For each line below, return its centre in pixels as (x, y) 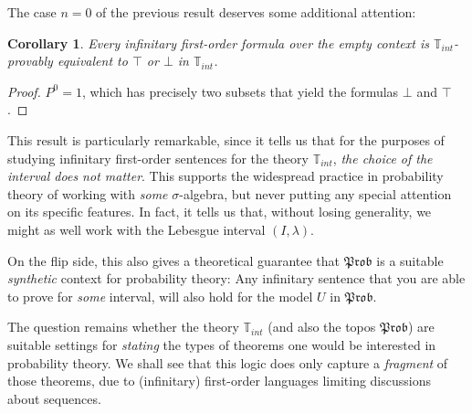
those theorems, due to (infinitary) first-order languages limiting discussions (220, 381)
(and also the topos (322, 327)
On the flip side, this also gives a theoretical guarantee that (173, 260)
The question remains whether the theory (123, 327)
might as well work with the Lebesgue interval (136, 229)
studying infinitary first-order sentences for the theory (158, 158)
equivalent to (92, 61)
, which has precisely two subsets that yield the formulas (240, 91)
